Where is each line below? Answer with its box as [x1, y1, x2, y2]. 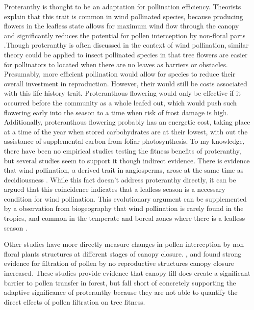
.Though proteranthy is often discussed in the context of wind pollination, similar [4, 40, 249, 50]
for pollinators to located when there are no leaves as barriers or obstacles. [4, 59, 228, 69]
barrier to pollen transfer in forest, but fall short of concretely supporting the [4, 277, 236, 287]
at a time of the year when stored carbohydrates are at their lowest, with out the [4, 126, 248, 136]
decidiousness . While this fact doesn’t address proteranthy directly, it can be [4, 174, 236, 184]
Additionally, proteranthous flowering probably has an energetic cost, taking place [4, 117, 250, 127]
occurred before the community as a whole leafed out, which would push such [4, 97, 237, 107]
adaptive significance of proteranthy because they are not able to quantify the [4, 287, 238, 297]
